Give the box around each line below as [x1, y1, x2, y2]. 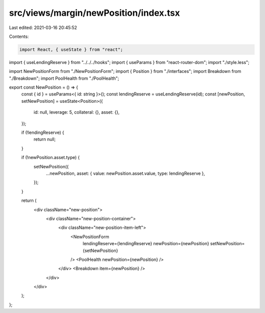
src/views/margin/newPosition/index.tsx [9, 7, 180, 18]
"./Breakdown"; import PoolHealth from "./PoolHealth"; [9, 75, 120, 81]
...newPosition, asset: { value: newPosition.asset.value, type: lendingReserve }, [46, 170, 206, 176]
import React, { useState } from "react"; [19, 47, 123, 52]
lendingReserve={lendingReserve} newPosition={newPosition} [82, 241, 210, 247]
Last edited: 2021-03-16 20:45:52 [9, 25, 77, 31]
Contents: [9, 33, 29, 39]
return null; [33, 136, 56, 142]
